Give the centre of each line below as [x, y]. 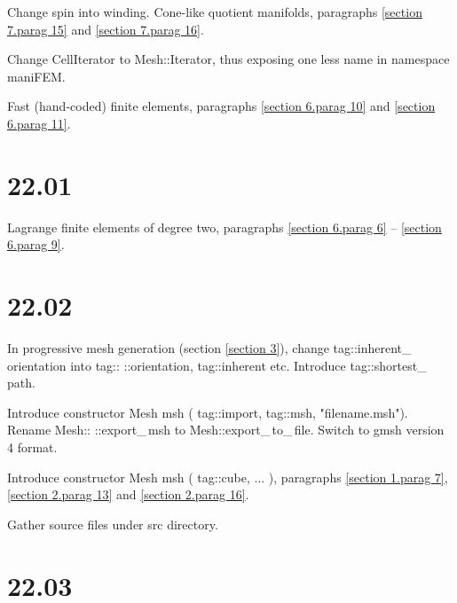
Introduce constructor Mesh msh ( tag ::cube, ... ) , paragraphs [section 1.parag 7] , [228, 477]
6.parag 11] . [39, 123]
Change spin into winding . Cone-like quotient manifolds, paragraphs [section [215, 12]
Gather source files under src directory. [113, 524]
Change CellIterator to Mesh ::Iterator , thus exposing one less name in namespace [228, 59]
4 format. [32, 446]
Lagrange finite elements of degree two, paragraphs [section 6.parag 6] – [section [225, 227]
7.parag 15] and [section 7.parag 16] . [106, 29]
